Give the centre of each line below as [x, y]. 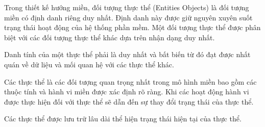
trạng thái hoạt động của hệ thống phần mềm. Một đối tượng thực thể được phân [132, 27]
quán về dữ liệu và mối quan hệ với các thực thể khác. [89, 64]
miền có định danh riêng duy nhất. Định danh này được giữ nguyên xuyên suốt [128, 17]
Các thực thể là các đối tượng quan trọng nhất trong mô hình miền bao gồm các [130, 81]
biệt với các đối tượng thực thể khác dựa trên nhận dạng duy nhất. [110, 37]
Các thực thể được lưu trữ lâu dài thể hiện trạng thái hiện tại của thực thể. [123, 119]
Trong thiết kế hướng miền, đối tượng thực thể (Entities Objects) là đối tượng [127, 7]
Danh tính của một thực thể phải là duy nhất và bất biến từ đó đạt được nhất [127, 54]
